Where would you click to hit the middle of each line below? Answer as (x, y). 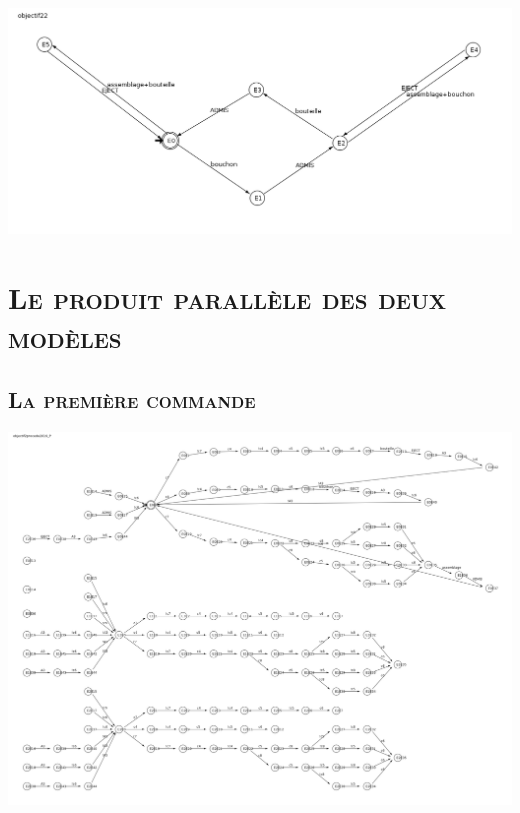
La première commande (132, 399)
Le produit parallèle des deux (227, 296)
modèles (65, 335)
